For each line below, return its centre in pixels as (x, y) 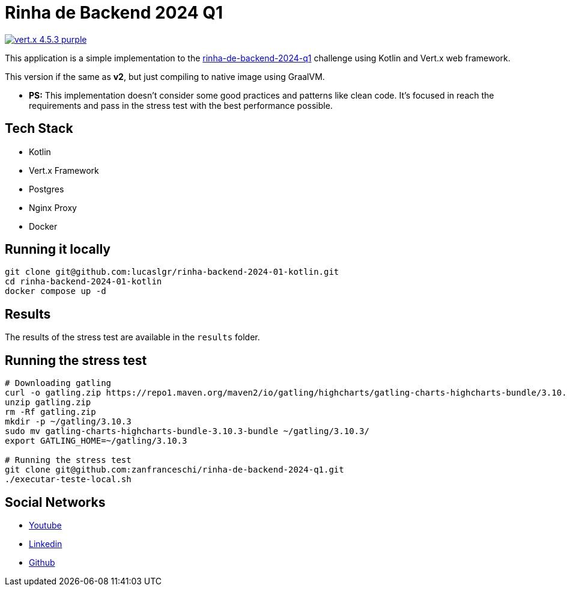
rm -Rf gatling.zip (50, 412)
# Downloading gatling (58, 383)
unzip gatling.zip (48, 403)
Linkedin (46, 544)
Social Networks (55, 502)
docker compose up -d (56, 291)
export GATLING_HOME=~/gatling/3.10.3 (96, 441)
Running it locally (58, 250)
